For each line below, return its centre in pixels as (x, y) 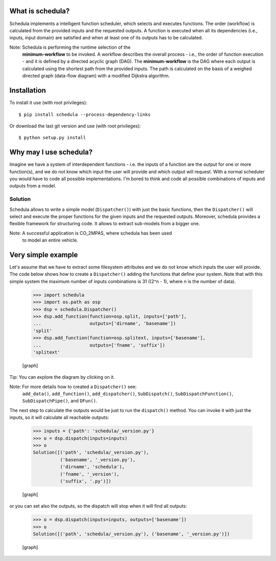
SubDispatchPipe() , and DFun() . (60, 401)
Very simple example (44, 255)
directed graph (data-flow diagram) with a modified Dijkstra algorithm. (96, 76)
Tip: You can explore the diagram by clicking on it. (62, 377)
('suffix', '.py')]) (86, 481)
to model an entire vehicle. (50, 240)
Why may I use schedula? (51, 152)
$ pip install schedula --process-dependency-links (85, 114)
